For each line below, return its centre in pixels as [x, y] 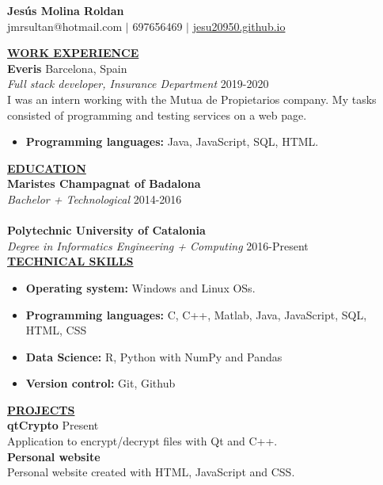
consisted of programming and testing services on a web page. [157, 115]
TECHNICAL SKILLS [70, 261]
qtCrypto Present [53, 425]
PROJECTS [41, 409]
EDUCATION [47, 168]
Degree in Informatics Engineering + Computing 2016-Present [158, 245]
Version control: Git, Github [100, 383]
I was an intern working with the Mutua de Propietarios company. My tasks [192, 99]
